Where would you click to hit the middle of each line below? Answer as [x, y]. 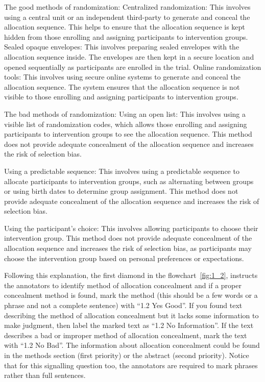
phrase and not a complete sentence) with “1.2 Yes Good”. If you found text [123, 305]
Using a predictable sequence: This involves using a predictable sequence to [122, 171]
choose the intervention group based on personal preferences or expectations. [124, 258]
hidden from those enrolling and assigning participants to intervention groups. [126, 36]
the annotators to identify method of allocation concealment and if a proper [123, 285]
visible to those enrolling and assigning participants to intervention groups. [121, 97]
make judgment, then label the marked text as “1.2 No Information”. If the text [129, 325]
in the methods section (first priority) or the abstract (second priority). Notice [127, 355]
